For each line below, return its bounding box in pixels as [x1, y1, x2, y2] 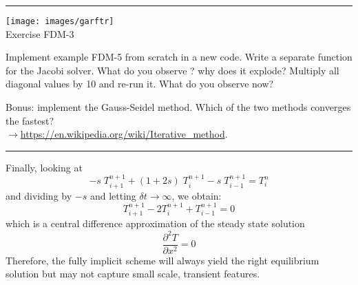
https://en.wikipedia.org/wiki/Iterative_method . [20, 127, 228, 141]
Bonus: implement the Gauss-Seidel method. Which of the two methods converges [6, 100, 351, 114]
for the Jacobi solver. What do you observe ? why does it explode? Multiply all [6, 63, 339, 77]
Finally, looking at [6, 160, 83, 174]
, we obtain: [171, 188, 222, 202]
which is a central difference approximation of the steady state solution [6, 216, 305, 231]
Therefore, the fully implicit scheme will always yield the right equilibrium [6, 253, 319, 267]
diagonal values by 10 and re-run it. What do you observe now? [6, 76, 274, 91]
